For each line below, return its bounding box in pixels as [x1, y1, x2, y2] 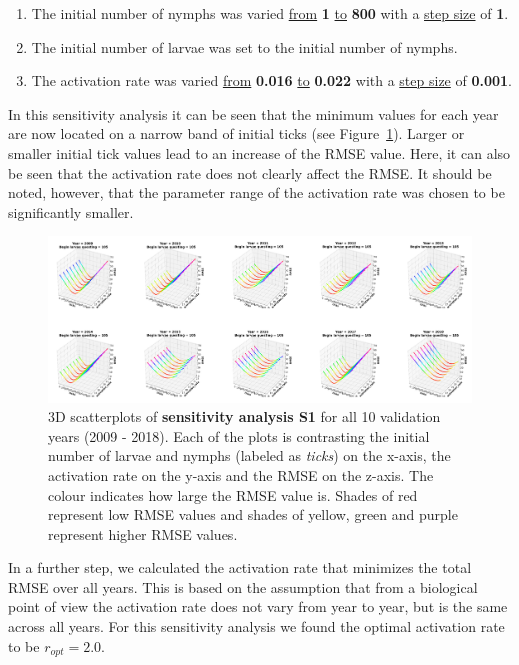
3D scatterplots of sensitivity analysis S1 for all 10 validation [48, 406, 441, 427]
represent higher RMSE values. [48, 523, 238, 544]
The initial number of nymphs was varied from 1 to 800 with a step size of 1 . [31, 3, 509, 23]
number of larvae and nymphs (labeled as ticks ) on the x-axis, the [48, 445, 451, 466]
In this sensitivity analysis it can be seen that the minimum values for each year [8, 103, 499, 124]
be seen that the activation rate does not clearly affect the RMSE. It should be [8, 162, 492, 183]
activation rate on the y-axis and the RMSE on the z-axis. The [48, 464, 434, 485]
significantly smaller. [8, 201, 134, 222]
